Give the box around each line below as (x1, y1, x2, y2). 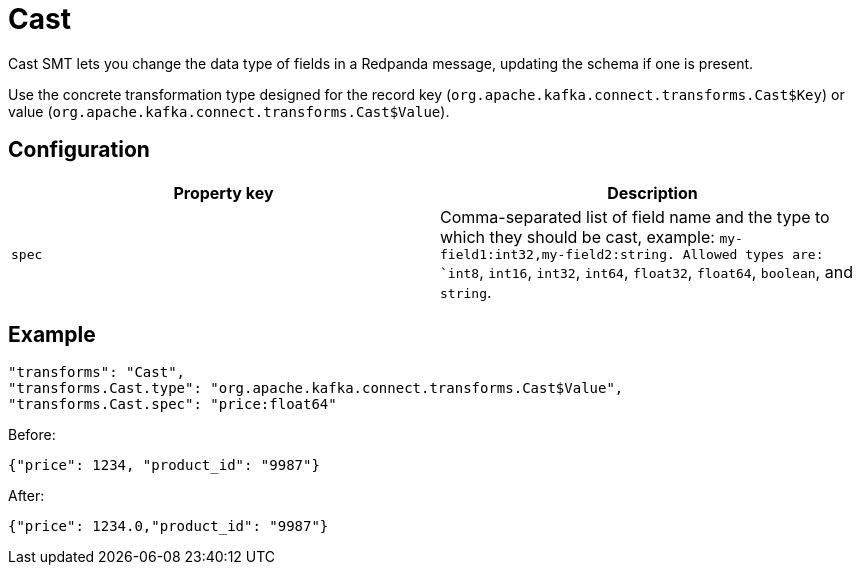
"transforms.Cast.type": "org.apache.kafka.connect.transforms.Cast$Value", (8, 380, 624, 397)
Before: (8, 426, 56, 444)
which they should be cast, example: (440, 226, 715, 247)
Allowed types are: (682, 246, 824, 262)
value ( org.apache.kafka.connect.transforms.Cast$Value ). (8, 102, 450, 120)
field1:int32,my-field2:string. (440, 246, 675, 262)
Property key (173, 182, 274, 203)
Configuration (8, 137, 150, 163)
